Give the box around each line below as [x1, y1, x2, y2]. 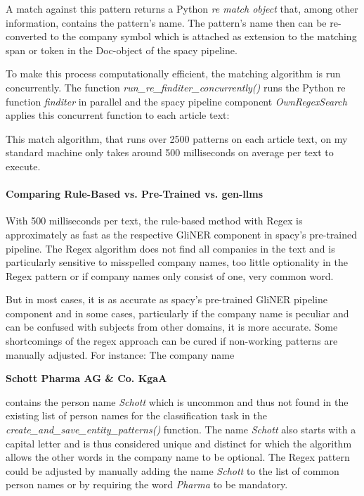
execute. [6, 158, 41, 173]
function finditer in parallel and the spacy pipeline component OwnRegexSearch [6, 94, 347, 108]
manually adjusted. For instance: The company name [6, 347, 235, 362]
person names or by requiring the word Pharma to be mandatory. [6, 477, 288, 492]
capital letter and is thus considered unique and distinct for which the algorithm [6, 435, 352, 450]
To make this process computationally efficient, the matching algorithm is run [6, 66, 341, 81]
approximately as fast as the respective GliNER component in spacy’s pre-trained [6, 227, 358, 241]
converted [6, 29, 47, 44]
